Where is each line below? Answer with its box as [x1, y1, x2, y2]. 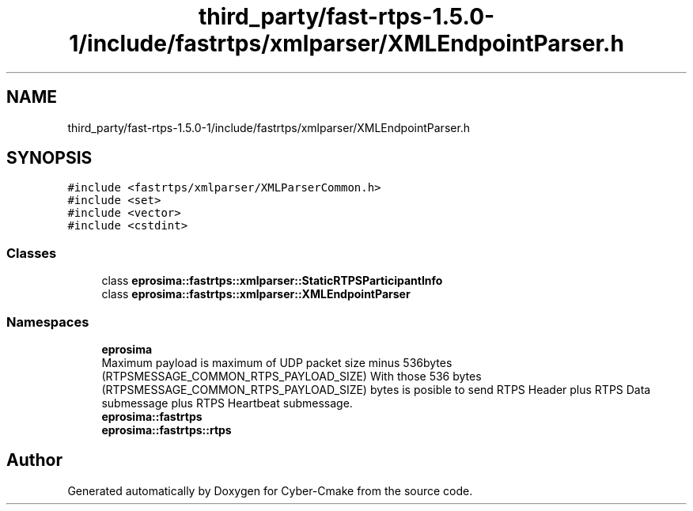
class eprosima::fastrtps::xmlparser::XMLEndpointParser [101, 287, 411, 301]
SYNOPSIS [6, 148, 93, 168]
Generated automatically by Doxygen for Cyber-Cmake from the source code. [67, 483, 473, 498]
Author [6, 450, 62, 471]
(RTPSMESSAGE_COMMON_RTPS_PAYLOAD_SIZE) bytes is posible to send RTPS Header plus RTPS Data [101, 382, 651, 396]
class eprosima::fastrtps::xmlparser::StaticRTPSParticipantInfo [101, 274, 443, 288]
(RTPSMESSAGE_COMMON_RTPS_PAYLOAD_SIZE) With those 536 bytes [101, 369, 482, 383]
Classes [6, 244, 57, 261]
